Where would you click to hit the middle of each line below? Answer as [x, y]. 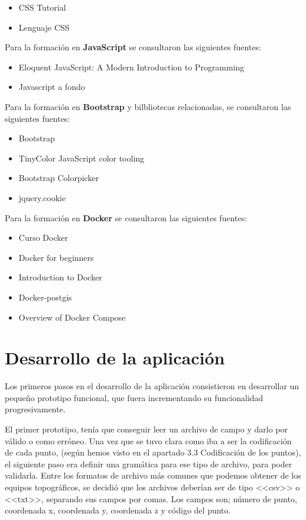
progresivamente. [35, 409]
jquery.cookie [42, 197]
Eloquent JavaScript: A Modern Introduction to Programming [131, 67]
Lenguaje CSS [44, 27]
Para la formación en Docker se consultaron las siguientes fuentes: [126, 217]
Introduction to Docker [60, 277]
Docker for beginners [56, 257]
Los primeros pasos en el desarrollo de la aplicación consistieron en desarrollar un [152, 386]
